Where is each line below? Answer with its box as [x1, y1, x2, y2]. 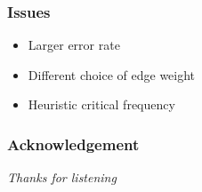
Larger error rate [28, 36, 120, 54]
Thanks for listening [7, 168, 117, 187]
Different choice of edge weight [28, 65, 196, 84]
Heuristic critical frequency [28, 95, 175, 114]
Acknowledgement [7, 132, 140, 155]
